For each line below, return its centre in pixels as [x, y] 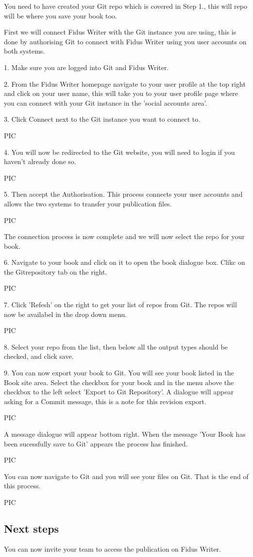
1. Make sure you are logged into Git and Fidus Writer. [86, 67]
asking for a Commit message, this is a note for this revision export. [105, 401]
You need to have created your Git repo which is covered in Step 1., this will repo [126, 6]
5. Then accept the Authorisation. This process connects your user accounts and [123, 194]
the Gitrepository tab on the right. [56, 271]
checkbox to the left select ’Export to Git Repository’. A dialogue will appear [119, 392]
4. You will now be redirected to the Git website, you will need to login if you [119, 152]
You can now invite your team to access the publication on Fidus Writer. [112, 548]
